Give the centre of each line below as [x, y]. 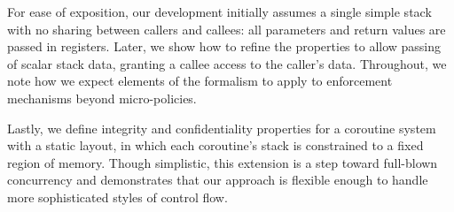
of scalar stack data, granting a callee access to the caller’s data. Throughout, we [227, 63]
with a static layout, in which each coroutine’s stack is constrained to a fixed [215, 145]
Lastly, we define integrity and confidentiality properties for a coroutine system [222, 128]
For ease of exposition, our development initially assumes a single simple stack [219, 11]
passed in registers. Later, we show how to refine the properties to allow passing [224, 46]
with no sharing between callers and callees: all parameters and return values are [227, 29]
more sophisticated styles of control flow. [117, 197]
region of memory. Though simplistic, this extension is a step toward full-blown [223, 162]
